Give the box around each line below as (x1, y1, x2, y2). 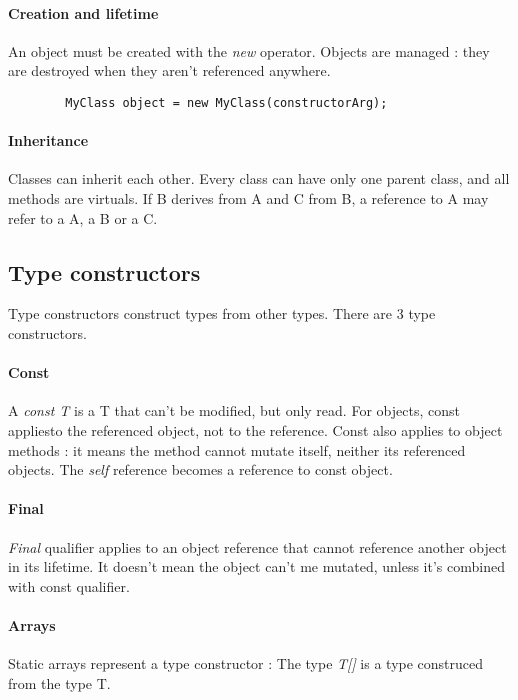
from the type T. (8, 672, 111, 693)
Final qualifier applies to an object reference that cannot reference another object (8, 536, 507, 557)
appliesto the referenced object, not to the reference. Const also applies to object (8, 420, 503, 440)
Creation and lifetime (8, 2, 159, 23)
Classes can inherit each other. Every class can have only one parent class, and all (8, 168, 510, 189)
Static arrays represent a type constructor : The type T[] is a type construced (8, 653, 484, 674)
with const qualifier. (8, 575, 130, 596)
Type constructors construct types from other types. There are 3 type (8, 303, 436, 324)
